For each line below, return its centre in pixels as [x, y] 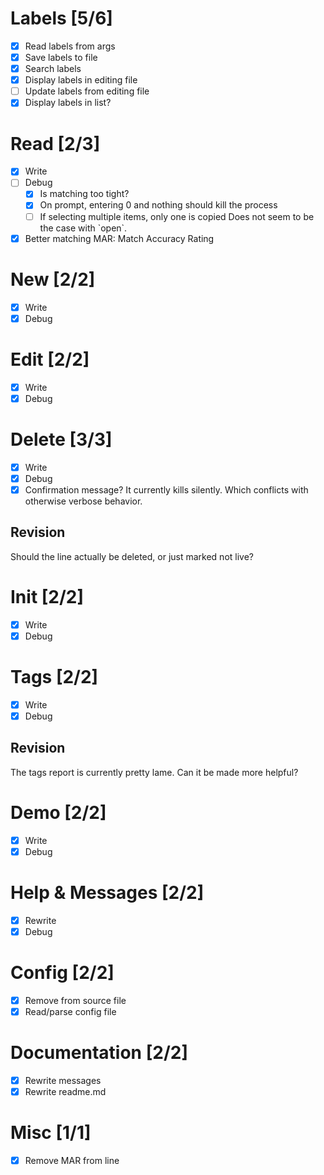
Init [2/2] [47, 596]
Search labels [53, 69]
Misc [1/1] [51, 1133]
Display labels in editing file [81, 80]
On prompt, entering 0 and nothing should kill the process [158, 205]
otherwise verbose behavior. [83, 501]
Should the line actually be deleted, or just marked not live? [132, 556]
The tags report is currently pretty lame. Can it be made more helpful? [154, 772]
